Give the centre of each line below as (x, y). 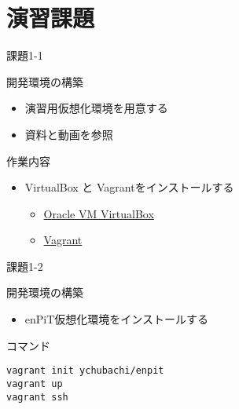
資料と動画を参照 (69, 134)
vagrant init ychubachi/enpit (85, 371)
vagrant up (35, 383)
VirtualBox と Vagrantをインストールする (129, 187)
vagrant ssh (37, 397)
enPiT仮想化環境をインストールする (117, 319)
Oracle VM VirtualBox (99, 213)
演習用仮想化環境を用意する (96, 108)
